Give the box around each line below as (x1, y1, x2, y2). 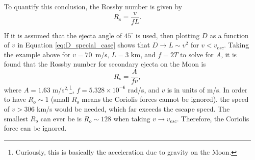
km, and (131, 49, 156, 59)
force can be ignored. (4, 123, 67, 133)
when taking (113, 113, 151, 123)
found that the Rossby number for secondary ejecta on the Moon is (4, 59, 206, 69)
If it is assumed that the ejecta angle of (4, 30, 122, 40)
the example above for (4, 49, 71, 59)
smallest (4, 113, 28, 123)
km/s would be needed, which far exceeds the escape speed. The (37, 103, 230, 114)
